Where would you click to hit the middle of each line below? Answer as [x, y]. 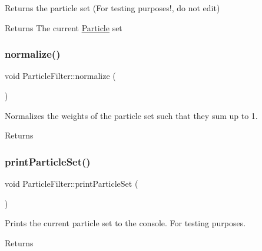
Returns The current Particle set [64, 27]
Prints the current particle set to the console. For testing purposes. [125, 223]
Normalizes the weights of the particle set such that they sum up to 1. [131, 115]
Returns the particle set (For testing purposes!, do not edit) [112, 8]
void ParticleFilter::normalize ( [60, 76]
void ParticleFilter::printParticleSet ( [72, 183]
